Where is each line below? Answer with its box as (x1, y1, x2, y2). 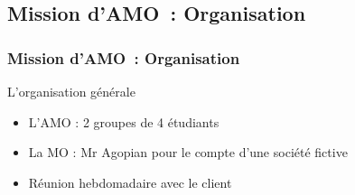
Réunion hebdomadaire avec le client (28, 172, 232, 191)
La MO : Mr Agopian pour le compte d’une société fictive (28, 143, 348, 162)
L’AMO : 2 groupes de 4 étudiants (28, 112, 220, 131)
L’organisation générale (7, 82, 135, 100)
